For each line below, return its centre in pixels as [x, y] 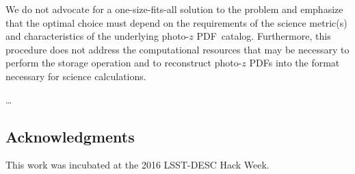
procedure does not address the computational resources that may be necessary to [177, 49]
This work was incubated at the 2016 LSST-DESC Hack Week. [137, 165]
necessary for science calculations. [76, 76]
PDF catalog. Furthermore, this [264, 36]
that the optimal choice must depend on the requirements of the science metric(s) [176, 22]
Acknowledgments [70, 136]
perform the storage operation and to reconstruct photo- [124, 63]
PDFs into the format [294, 63]
